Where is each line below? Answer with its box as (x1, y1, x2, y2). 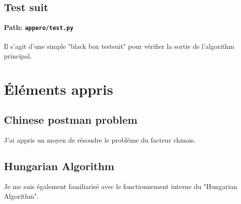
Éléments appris (4, 79, 113, 99)
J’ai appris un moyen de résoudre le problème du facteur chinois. (4, 135, 196, 145)
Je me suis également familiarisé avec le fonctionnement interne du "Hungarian (4, 181, 238, 191)
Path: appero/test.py (4, 22, 74, 32)
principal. (4, 51, 32, 61)
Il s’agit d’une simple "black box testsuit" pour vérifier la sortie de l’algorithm (4, 41, 234, 51)
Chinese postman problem (4, 112, 137, 127)
